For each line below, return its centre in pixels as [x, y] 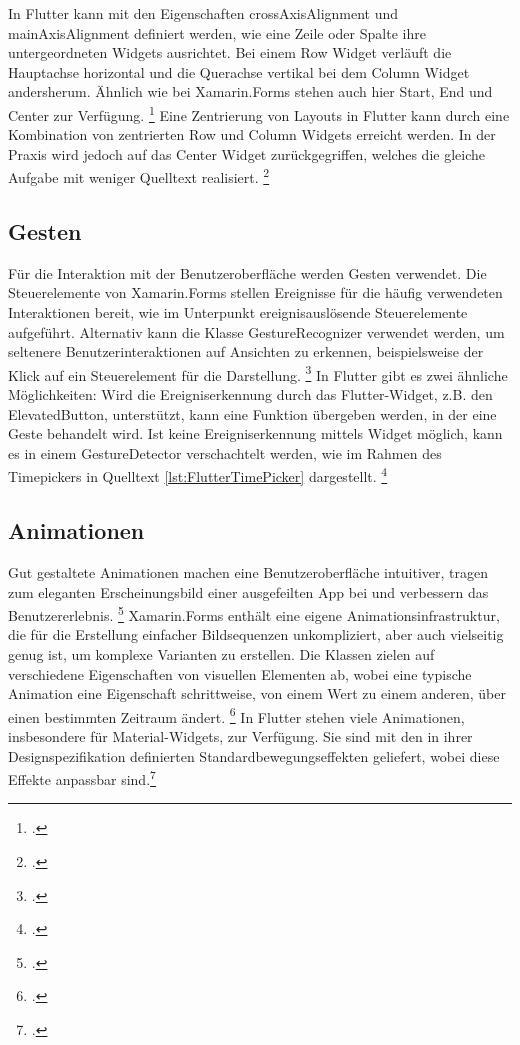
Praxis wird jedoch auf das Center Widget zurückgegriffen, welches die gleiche [246, 153]
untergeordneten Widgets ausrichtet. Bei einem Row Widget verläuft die [230, 52]
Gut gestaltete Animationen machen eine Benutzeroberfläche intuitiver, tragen [248, 571]
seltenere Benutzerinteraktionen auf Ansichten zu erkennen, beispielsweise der [246, 351]
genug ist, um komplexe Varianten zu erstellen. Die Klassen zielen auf [221, 653]
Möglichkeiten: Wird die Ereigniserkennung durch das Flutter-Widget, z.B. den [250, 394]
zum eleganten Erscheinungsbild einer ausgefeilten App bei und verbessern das [248, 591]
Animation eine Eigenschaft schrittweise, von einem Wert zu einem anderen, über [257, 693]
